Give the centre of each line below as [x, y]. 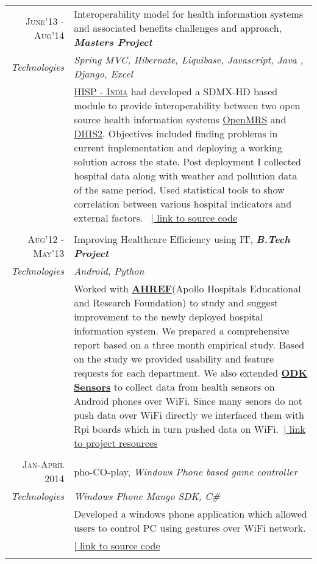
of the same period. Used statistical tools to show [179, 190]
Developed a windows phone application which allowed [191, 514]
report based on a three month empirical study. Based [189, 345]
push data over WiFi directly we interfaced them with [189, 415]
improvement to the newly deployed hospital [169, 316]
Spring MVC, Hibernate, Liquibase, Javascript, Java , [189, 60]
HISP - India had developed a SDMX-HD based [176, 91]
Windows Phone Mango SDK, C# [147, 496]
